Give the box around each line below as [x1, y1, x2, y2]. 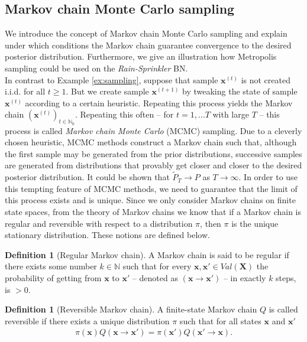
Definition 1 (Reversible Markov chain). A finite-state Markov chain [5, 303, 257, 315]
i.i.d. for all [5, 85, 46, 97]
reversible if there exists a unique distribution [5, 314, 170, 327]
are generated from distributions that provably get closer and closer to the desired [5, 159, 302, 171]
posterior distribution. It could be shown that [5, 171, 170, 183]
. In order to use [238, 171, 298, 183]
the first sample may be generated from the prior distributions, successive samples [5, 147, 302, 159]
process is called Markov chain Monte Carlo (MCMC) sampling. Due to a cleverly [5, 124, 302, 136]
